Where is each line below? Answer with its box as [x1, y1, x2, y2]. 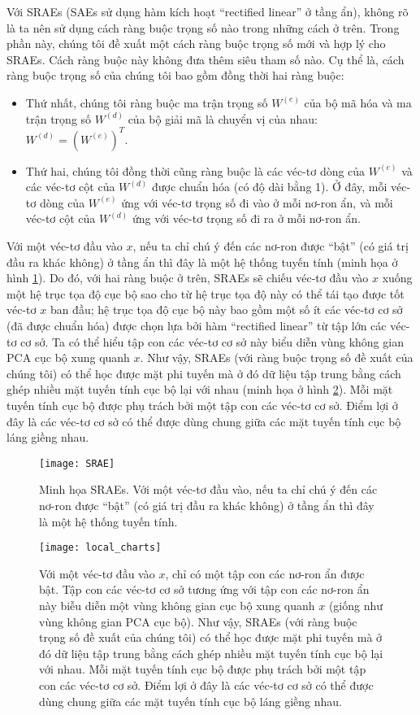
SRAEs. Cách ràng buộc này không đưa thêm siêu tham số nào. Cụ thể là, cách [6, 50, 405, 68]
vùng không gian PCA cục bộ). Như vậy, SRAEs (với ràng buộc [39, 613, 357, 630]
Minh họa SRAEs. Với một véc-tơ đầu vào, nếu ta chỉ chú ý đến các [39, 481, 378, 498]
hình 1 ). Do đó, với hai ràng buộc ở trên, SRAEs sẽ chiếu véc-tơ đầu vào [6, 269, 369, 286]
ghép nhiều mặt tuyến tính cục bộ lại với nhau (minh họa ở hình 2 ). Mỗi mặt [6, 381, 393, 398]
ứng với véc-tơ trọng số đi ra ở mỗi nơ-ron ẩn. [132, 210, 361, 227]
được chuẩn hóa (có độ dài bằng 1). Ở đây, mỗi [151, 178, 388, 195]
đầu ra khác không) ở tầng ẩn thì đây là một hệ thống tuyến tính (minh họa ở [6, 253, 398, 270]
